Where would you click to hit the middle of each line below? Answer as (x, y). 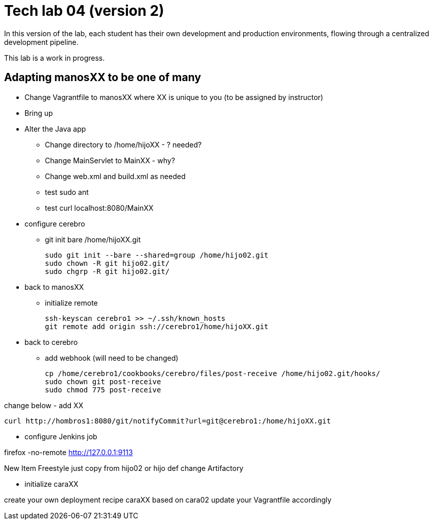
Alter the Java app (55, 129)
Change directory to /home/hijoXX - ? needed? (123, 144)
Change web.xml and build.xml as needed (115, 176)
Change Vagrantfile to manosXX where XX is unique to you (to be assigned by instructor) (174, 97)
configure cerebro (55, 223)
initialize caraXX (52, 484)
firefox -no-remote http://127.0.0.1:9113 (69, 452)
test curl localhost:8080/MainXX (99, 208)
